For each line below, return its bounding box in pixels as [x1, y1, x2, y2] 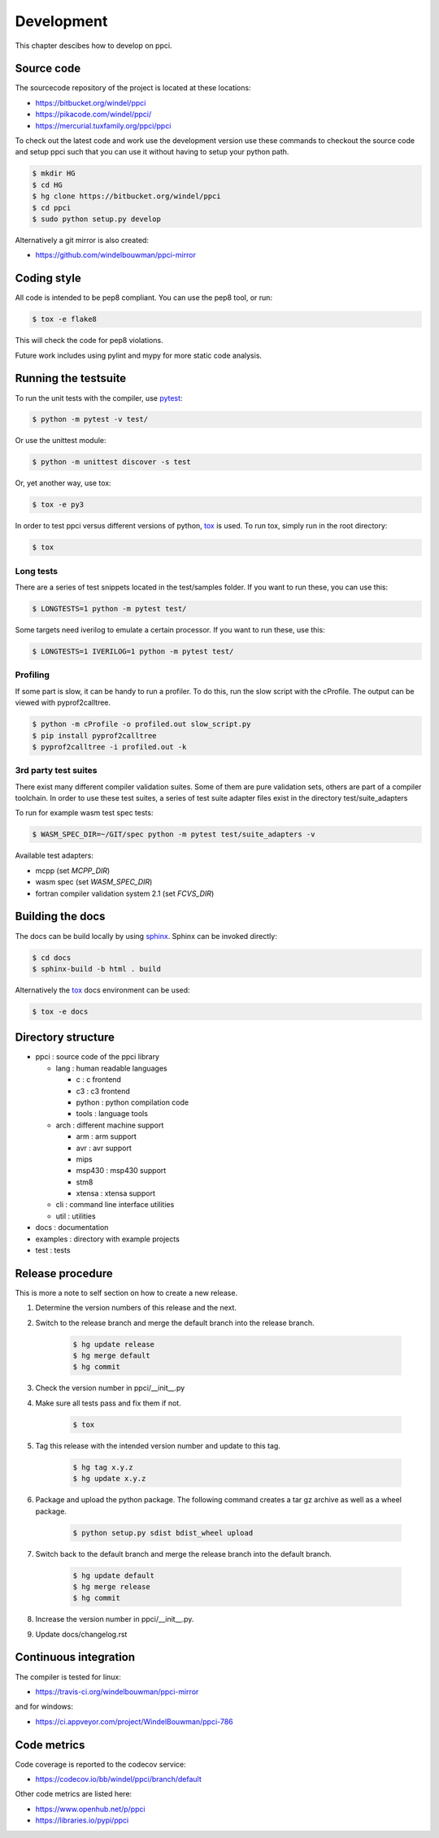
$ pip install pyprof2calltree [32, 731, 158, 740]
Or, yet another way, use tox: [15, 478, 111, 488]
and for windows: [15, 1701, 73, 1711]
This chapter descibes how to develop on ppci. [15, 41, 172, 50]
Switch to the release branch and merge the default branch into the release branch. [35, 1318, 315, 1327]
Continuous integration [15, 1650, 136, 1664]
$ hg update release [72, 1340, 154, 1349]
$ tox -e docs [32, 1006, 89, 1016]
